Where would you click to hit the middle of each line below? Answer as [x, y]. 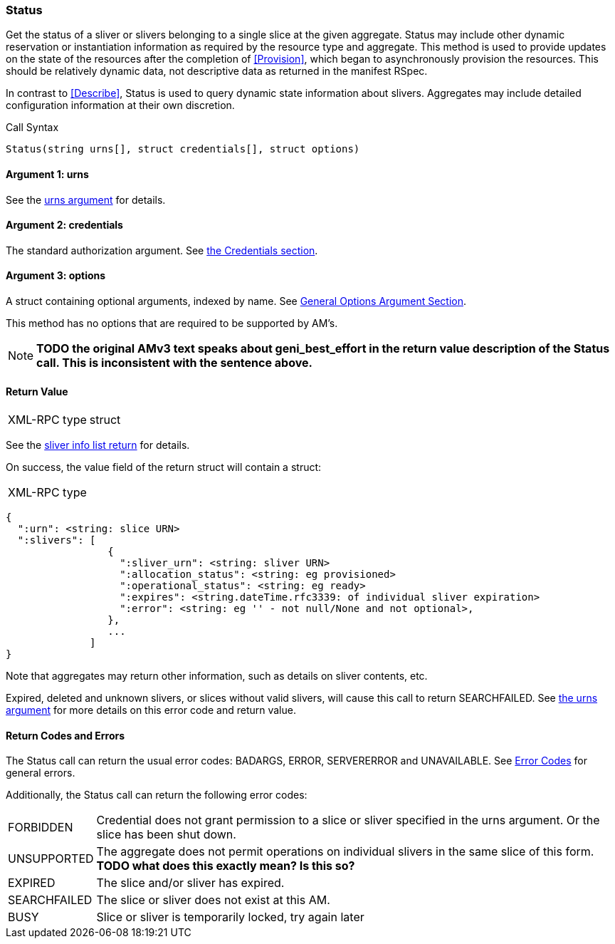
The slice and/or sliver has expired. [190, 883]
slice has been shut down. [166, 835]
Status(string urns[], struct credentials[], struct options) [183, 149]
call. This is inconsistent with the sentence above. [174, 363]
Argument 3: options [56, 276]
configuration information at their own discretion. [120, 105]
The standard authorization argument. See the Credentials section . [162, 250]
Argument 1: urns [47, 174]
